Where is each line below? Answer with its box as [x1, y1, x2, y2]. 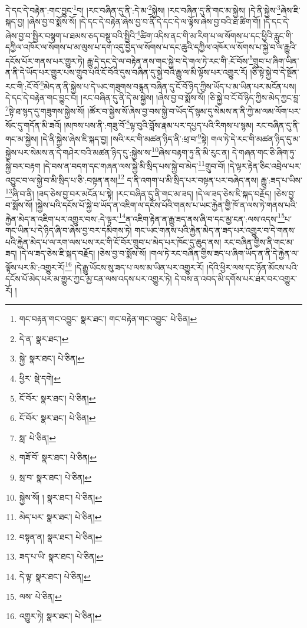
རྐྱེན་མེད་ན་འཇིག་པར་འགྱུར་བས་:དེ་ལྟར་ [5, 212, 119, 225]
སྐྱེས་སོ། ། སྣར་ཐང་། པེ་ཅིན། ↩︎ [19, 491, 102, 503]
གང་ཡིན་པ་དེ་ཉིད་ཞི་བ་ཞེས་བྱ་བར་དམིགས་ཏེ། [5, 223, 132, 236]
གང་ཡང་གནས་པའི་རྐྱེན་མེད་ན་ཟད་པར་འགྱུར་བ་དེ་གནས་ [134, 223, 296, 236]
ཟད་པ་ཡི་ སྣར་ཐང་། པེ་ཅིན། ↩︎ [19, 550, 104, 563]
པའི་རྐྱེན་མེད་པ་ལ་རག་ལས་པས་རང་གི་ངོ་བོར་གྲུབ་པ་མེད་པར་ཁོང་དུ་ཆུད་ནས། [5, 235, 222, 248]
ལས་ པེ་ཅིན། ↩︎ [19, 590, 62, 602]
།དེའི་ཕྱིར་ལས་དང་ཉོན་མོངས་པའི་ [206, 261, 299, 273]
